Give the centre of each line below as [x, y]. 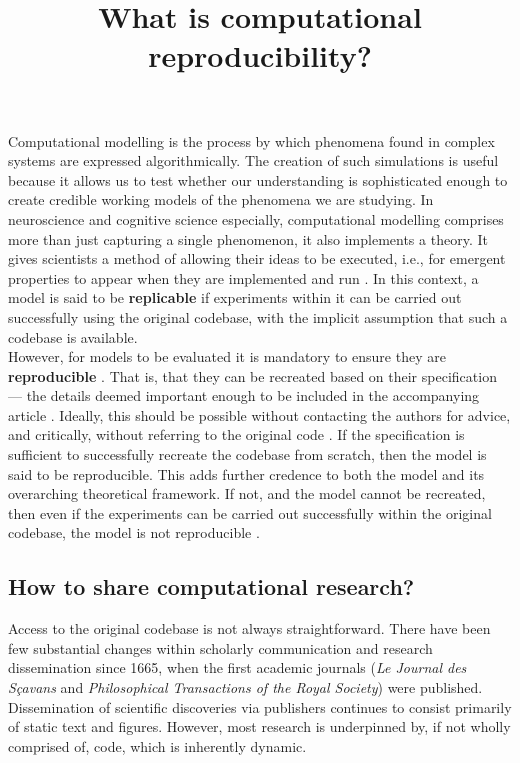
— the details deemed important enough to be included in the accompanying [244, 395]
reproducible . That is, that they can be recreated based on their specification [252, 375]
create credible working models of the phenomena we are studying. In [221, 199]
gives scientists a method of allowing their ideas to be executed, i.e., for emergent [257, 258]
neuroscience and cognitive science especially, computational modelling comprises [256, 218]
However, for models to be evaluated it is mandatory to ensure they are [227, 356]
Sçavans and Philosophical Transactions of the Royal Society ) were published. [245, 687]
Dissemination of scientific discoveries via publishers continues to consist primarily [260, 706]
